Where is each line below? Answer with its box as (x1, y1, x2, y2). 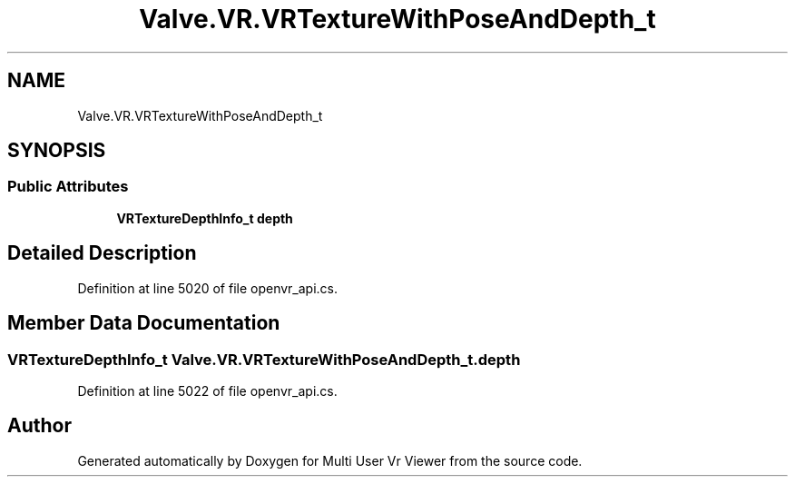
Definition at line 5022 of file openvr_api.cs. (77, 382, 338, 399)
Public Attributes (7, 177, 129, 196)
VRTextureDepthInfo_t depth (116, 210, 293, 226)
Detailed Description (7, 242, 197, 265)
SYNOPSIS (7, 139, 106, 163)
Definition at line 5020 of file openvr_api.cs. (77, 280, 339, 296)
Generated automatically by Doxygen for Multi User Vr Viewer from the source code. (77, 452, 583, 469)
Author (7, 414, 72, 438)
